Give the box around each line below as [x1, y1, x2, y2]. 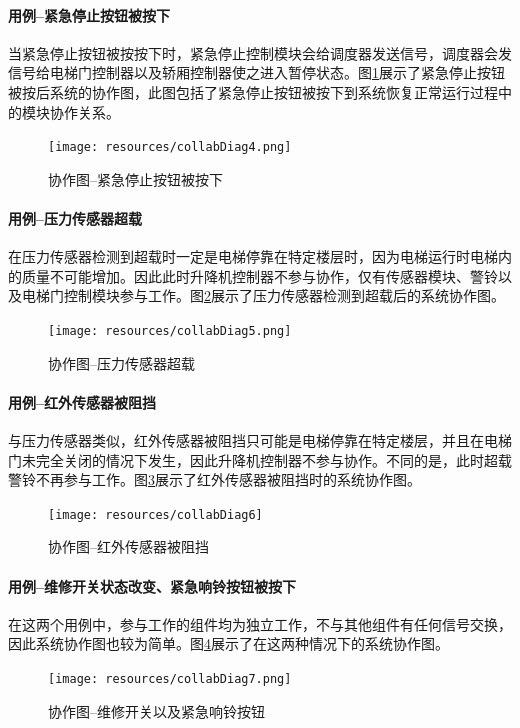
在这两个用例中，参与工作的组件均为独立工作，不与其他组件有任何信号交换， [8, 613, 512, 634]
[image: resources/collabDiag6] [48, 507, 263, 522]
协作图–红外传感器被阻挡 [48, 536, 209, 557]
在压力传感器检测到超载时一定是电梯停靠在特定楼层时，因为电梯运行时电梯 [8, 246, 498, 267]
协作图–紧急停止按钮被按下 [48, 168, 223, 189]
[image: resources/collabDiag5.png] [48, 324, 292, 338]
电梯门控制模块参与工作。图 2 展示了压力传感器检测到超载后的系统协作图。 [21, 285, 505, 306]
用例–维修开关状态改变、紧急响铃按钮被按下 [8, 575, 297, 596]
